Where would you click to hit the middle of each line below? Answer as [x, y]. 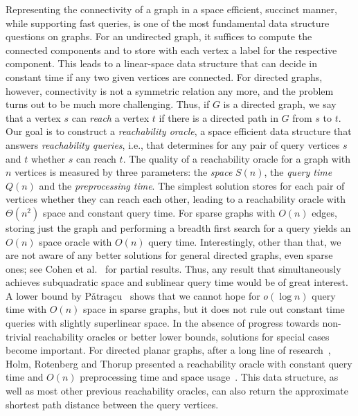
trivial [19, 336]
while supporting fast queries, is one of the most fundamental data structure [168, 22]
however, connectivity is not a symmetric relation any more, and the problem [170, 90]
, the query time [298, 172]
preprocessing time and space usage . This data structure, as [209, 377]
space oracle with [75, 241]
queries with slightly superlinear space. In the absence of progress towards [162, 323]
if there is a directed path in [218, 117]
